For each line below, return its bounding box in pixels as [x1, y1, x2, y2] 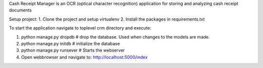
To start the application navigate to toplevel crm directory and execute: [9, 25, 151, 31]
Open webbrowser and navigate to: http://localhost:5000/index [21, 54, 148, 60]
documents [9, 7, 32, 13]
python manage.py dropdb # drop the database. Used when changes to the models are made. [21, 34, 210, 40]
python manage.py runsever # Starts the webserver [21, 47, 125, 53]
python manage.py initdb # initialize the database [21, 41, 120, 46]
